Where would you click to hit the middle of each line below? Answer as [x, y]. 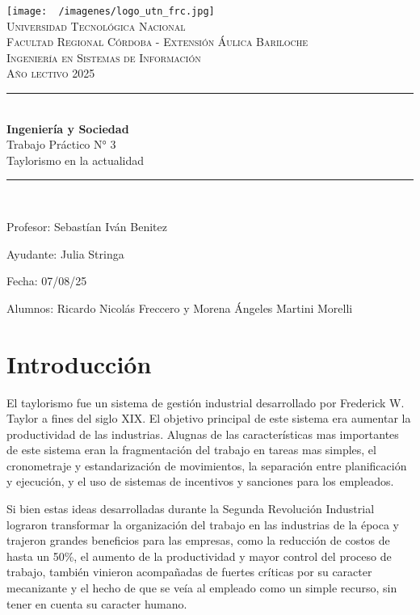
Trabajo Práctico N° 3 [61, 144]
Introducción [79, 363]
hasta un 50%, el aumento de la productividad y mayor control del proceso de [199, 556]
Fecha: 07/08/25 [47, 281]
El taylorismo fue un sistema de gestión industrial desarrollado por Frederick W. [206, 402]
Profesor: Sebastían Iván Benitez [87, 226]
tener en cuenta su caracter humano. [97, 603]
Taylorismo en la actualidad [76, 160]
